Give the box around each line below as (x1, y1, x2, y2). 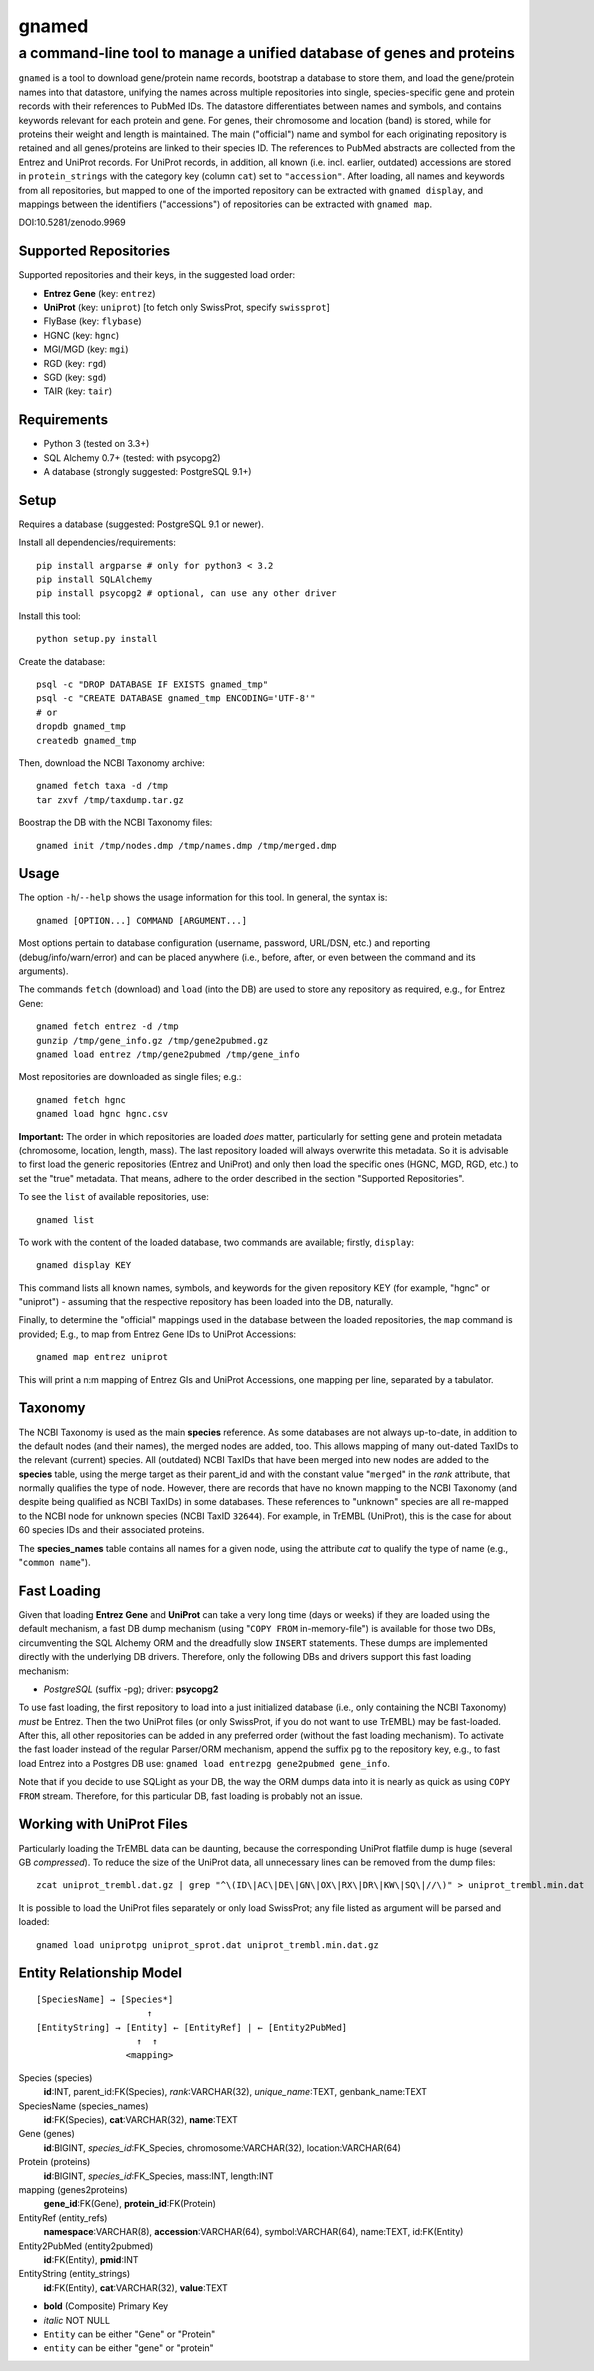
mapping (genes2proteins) (18, 2183, 129, 2195)
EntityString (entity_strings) (18, 2268, 131, 2280)
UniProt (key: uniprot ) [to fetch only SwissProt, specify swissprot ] (43, 301, 330, 313)
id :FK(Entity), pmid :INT (43, 2253, 139, 2265)
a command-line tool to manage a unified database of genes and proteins (18, 44, 515, 62)
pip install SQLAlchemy (36, 574, 153, 585)
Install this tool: (18, 610, 81, 622)
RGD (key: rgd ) (43, 357, 107, 369)
